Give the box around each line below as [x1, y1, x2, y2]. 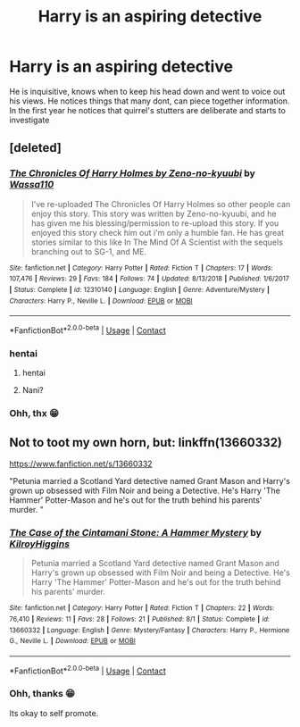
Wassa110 [9, 179, 54, 191]
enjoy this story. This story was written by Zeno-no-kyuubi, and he [30, 208, 277, 219]
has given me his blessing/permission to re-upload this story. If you [30, 217, 279, 229]
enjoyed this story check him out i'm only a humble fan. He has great [30, 227, 285, 238]
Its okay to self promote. [9, 707, 99, 718]
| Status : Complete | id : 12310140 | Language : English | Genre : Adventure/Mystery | [9, 285, 271, 294]
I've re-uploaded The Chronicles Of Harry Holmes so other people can [30, 198, 291, 209]
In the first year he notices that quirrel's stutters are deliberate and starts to [9, 104, 286, 115]
